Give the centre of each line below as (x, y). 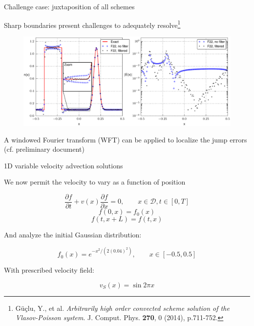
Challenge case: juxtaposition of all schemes (69, 6)
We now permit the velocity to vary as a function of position (95, 182)
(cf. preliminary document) (44, 149)
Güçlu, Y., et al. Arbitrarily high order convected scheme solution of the (122, 308)
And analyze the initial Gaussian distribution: (73, 235)
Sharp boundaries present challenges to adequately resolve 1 (92, 24)
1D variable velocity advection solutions (63, 165)
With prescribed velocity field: (49, 270)
